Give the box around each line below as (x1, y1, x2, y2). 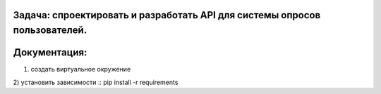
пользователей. (13, 25, 87, 36)
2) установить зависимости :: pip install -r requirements (13, 78, 179, 86)
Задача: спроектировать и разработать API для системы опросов (13, 9, 321, 21)
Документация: (13, 46, 87, 59)
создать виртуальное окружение (30, 65, 131, 74)
